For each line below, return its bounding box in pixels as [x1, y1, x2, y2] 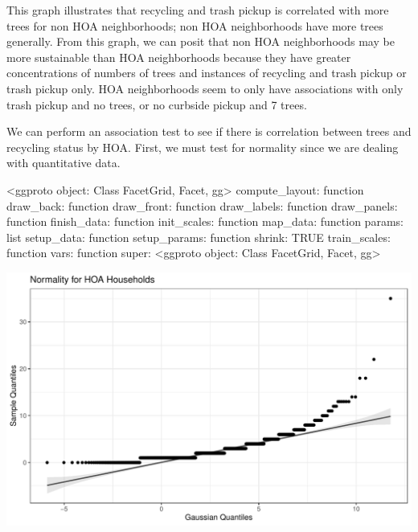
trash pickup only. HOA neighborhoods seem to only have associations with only [6, 80, 404, 96]
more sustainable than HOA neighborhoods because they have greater [6, 48, 351, 65]
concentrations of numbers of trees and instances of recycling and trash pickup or [6, 64, 407, 81]
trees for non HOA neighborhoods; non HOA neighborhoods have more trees [6, 17, 383, 34]
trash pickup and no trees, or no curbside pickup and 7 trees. [6, 96, 307, 113]
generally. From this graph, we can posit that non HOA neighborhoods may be [6, 33, 395, 50]
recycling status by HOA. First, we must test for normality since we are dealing [6, 138, 399, 155]
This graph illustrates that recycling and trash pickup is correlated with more [6, 2, 389, 18]
